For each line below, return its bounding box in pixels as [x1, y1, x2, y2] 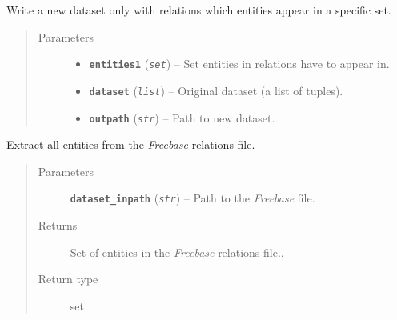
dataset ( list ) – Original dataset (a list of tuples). [89, 82, 343, 98]
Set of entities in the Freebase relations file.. [70, 243, 284, 260]
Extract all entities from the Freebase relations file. [6, 136, 255, 153]
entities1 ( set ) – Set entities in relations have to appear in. [89, 55, 390, 72]
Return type [38, 270, 98, 287]
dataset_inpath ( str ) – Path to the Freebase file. [70, 190, 315, 206]
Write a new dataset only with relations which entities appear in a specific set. [6, 2, 391, 18]
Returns [38, 217, 78, 233]
